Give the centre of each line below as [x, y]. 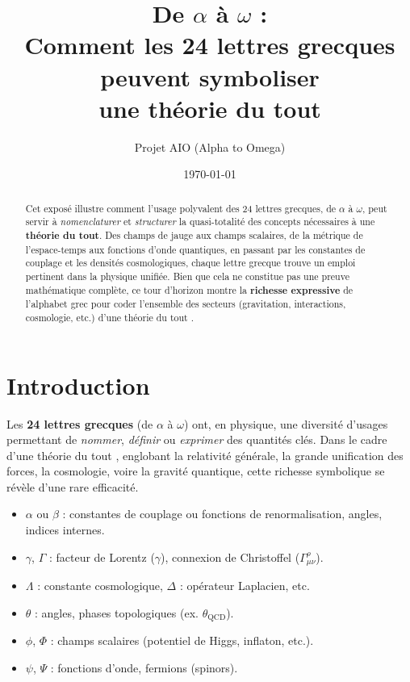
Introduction [78, 385]
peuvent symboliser [210, 76]
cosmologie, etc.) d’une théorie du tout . [109, 317]
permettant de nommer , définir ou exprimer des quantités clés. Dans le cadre [197, 439]
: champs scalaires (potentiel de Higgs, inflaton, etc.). [182, 640]
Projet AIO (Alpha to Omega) [210, 146]
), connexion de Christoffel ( [230, 556]
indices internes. [65, 530]
